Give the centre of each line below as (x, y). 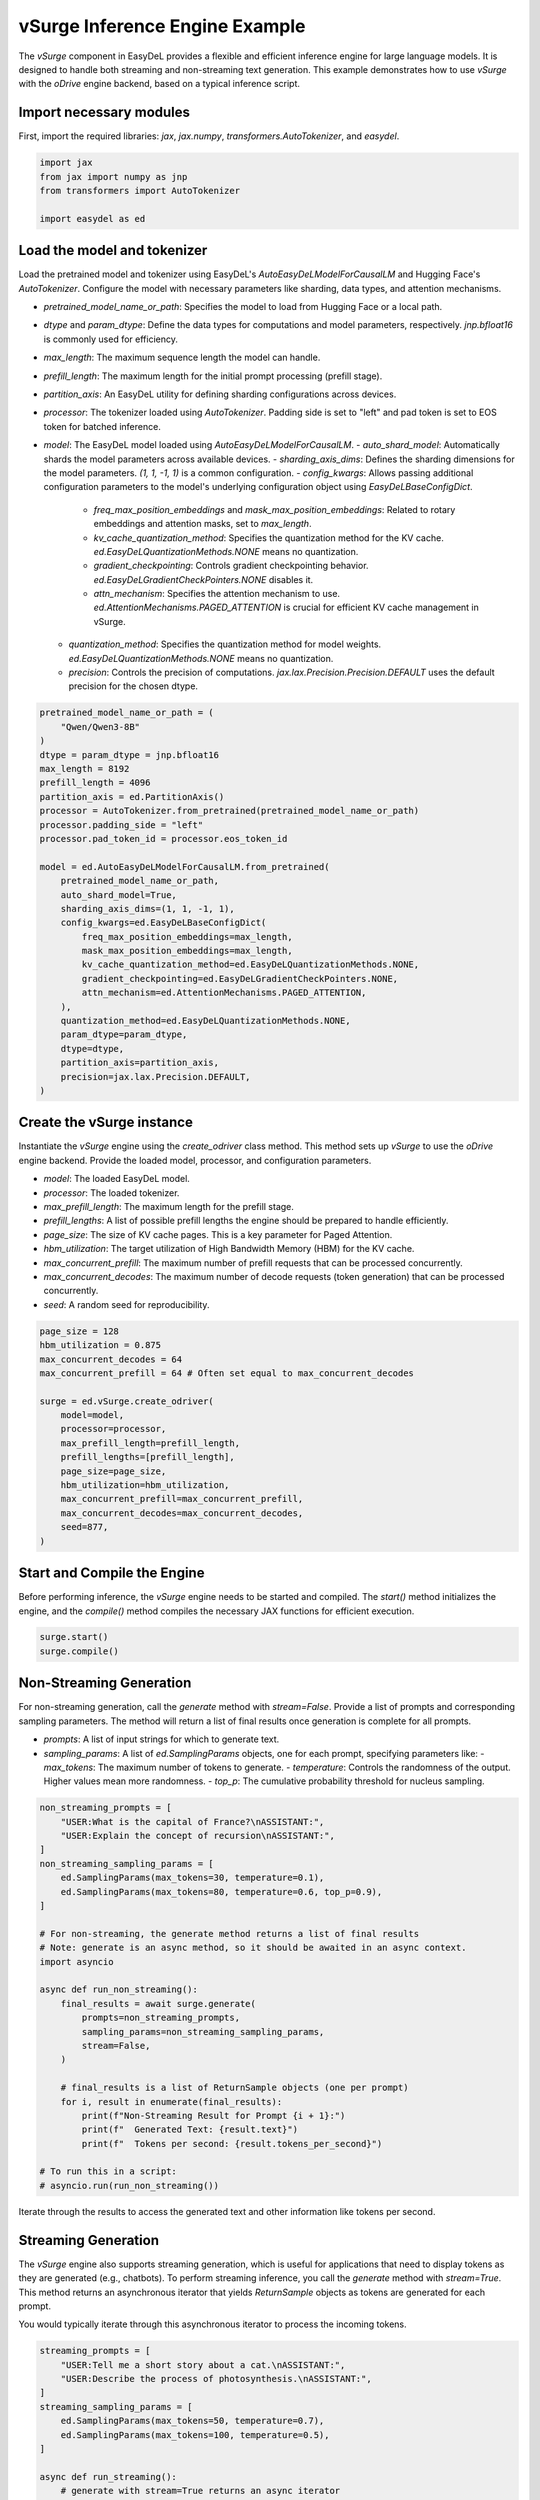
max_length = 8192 (84, 768)
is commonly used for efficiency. (111, 339)
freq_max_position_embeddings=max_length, (187, 936)
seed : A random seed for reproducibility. (126, 1304)
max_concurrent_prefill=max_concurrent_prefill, (182, 1499)
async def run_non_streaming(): (119, 1989)
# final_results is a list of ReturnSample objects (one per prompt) (234, 2088)
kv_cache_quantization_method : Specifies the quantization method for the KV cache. (268, 537)
